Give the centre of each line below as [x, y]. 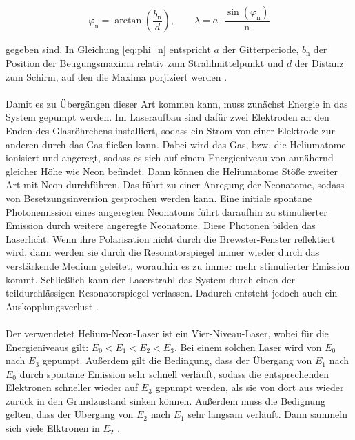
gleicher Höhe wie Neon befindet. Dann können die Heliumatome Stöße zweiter [172, 171]
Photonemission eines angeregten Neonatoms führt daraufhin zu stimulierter [166, 211]
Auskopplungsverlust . [52, 306]
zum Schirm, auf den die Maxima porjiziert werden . [116, 76]
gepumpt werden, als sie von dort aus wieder [250, 387]
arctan [128, 21]
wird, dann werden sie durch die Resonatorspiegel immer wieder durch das [163, 252]
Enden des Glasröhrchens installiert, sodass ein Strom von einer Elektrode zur [171, 130]
